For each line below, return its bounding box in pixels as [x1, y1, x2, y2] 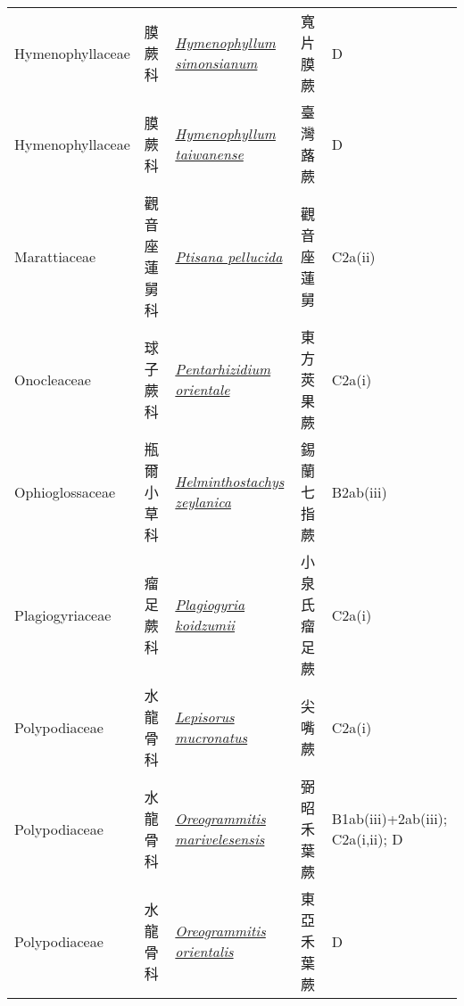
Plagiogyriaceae [14, 604, 112, 625]
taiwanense [175, 144, 244, 164]
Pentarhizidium [175, 359, 271, 379]
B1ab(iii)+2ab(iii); [331, 808, 448, 829]
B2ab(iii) [331, 481, 387, 502]
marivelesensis [175, 829, 265, 849]
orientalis [175, 941, 234, 961]
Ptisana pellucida [175, 245, 283, 267]
